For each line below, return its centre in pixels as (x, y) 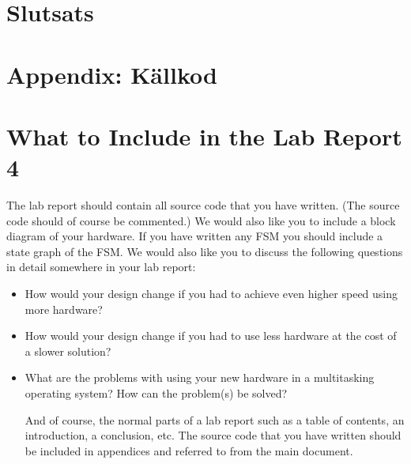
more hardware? (64, 309)
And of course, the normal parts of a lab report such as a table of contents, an (215, 419)
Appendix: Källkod (112, 74)
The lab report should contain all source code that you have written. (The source (203, 205)
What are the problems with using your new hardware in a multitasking (200, 377)
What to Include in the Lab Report (204, 136)
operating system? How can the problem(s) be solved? (156, 393)
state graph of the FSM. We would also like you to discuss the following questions (205, 251)
